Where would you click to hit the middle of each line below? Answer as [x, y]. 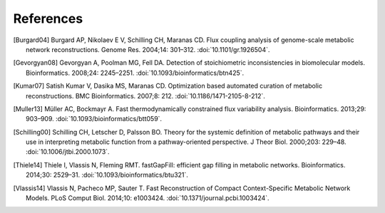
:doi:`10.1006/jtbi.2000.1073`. [68, 152]
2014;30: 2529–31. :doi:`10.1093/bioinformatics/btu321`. [107, 175]
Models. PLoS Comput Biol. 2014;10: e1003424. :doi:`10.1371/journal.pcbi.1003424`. [148, 198]
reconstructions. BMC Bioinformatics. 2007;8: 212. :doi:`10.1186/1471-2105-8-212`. [145, 95]
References [48, 19]
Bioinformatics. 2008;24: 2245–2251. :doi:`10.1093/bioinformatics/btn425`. [135, 73]
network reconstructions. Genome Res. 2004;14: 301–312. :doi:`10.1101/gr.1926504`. [148, 49]
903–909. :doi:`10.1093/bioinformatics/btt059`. [94, 119]
